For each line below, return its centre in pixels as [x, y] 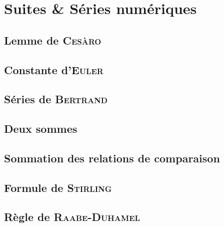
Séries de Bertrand [56, 99]
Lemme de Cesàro [53, 40]
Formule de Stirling [58, 187]
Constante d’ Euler [54, 69]
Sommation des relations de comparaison [112, 158]
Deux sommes [41, 129]
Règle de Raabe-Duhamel [72, 217]
